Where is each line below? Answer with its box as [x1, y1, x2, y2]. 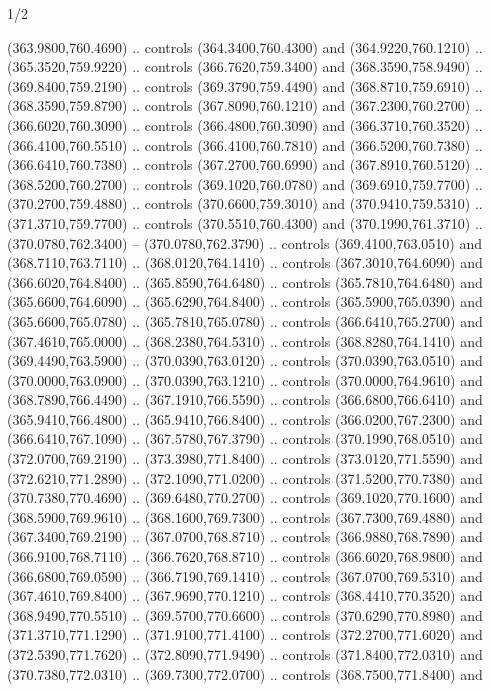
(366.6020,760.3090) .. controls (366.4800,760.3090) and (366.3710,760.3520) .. [7, 114, 483, 135]
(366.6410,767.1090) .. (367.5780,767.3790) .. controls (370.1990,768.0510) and [7, 428, 483, 449]
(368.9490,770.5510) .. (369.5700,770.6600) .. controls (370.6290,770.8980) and [7, 604, 483, 625]
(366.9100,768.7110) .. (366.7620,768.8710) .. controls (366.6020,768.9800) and [7, 546, 483, 567]
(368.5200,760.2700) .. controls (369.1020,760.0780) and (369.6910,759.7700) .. [7, 173, 483, 194]
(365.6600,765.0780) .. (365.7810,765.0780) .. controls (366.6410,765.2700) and [7, 310, 483, 331]
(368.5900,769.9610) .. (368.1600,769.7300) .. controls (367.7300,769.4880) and [7, 506, 483, 527]
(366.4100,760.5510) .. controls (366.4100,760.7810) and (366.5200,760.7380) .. [7, 134, 483, 155]
